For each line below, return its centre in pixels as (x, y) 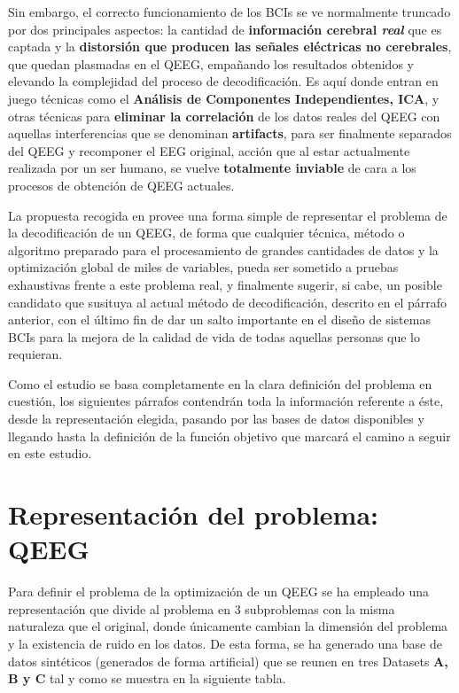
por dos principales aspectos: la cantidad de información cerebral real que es (225, 29)
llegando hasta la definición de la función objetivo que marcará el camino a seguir (229, 436)
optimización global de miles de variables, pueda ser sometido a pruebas (203, 267)
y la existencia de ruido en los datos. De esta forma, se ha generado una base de (225, 643)
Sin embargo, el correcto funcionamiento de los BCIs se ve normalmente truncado (229, 12)
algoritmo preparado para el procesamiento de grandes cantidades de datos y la (223, 249)
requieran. (35, 354)
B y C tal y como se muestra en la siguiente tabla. (147, 678)
